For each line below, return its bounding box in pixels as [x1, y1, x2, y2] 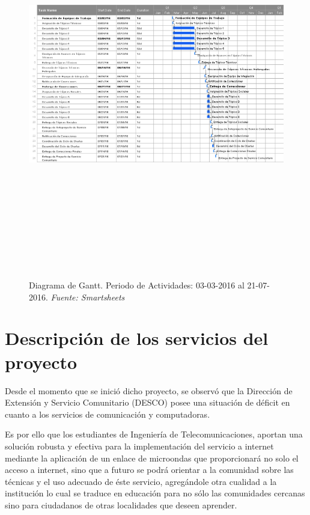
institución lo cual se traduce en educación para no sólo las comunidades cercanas [5, 487, 305, 499]
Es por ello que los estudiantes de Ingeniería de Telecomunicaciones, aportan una [5, 428, 303, 440]
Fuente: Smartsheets [50, 290, 125, 303]
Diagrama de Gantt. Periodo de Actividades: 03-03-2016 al [29, 279, 245, 291]
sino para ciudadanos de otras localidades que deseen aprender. [5, 498, 237, 511]
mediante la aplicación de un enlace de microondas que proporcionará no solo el [5, 451, 299, 464]
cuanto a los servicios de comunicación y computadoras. [5, 407, 210, 420]
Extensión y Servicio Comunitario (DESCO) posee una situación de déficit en [5, 396, 290, 409]
